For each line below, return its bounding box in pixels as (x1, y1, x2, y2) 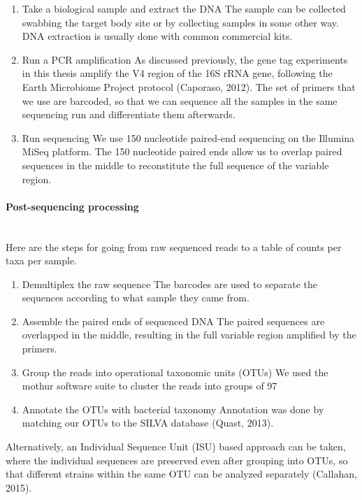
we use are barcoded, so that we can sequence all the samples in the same (22, 93, 338, 108)
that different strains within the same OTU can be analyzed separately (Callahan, (6, 466, 357, 481)
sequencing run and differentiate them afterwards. (22, 107, 236, 122)
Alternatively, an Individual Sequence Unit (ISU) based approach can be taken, (6, 439, 346, 454)
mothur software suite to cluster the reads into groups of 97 (22, 378, 277, 393)
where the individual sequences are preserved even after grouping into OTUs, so (6, 452, 348, 467)
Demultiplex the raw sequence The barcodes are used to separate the (22, 276, 317, 291)
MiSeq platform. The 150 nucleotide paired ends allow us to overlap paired (22, 144, 342, 159)
